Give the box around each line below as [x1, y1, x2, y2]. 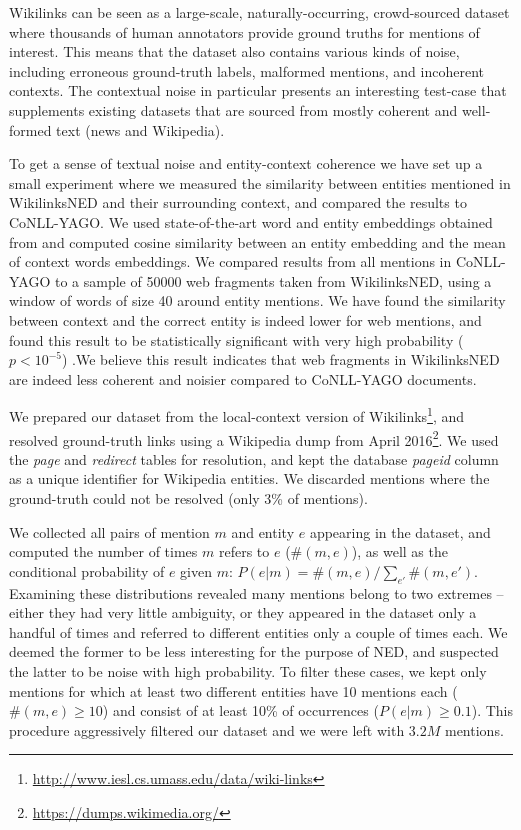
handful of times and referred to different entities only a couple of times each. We [9, 621, 508, 642]
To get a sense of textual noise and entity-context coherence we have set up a [9, 153, 483, 174]
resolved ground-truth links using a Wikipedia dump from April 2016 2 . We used [9, 426, 499, 450]
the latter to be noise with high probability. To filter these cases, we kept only [9, 660, 487, 681]
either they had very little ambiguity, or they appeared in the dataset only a [9, 602, 477, 623]
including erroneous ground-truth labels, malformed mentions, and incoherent [9, 60, 484, 81]
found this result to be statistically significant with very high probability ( [9, 329, 464, 350]
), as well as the [351, 541, 448, 562]
